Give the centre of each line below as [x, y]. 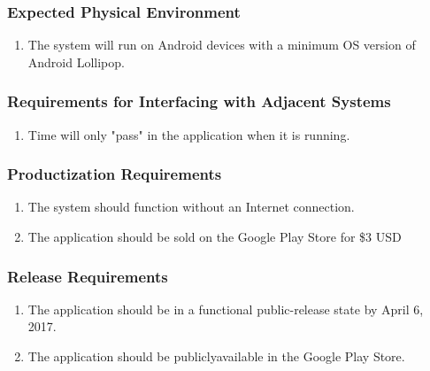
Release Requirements [88, 276]
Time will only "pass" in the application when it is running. [189, 134]
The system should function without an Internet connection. [191, 207]
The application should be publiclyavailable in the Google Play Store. [216, 356]
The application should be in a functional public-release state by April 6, [226, 309]
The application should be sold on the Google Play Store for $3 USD [215, 237]
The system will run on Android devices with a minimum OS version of [222, 45]
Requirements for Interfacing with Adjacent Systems [199, 101]
